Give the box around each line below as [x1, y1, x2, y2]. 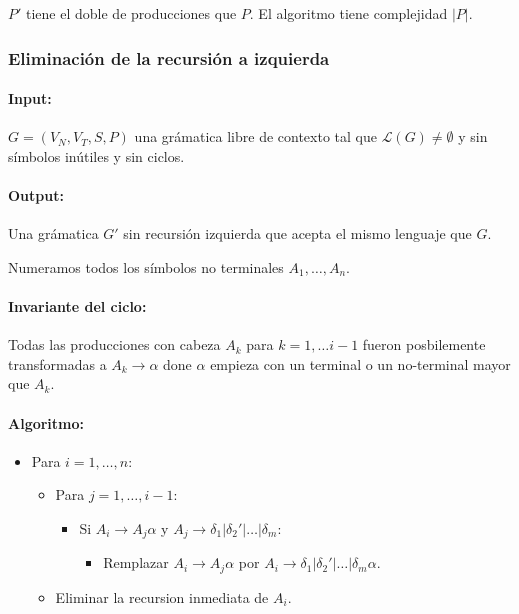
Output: [8, 185, 64, 206]
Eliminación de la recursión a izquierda [8, 45, 330, 70]
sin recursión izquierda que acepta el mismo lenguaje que [123, 223, 472, 244]
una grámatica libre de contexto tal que [134, 126, 377, 147]
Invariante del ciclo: [8, 296, 147, 316]
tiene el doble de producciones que [26, 3, 237, 23]
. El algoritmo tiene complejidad [249, 3, 448, 23]
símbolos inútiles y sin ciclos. [8, 145, 185, 166]
